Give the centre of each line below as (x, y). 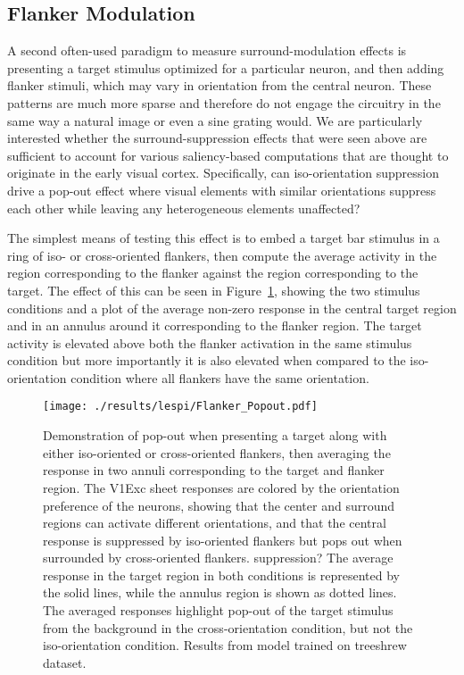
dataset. (65, 662)
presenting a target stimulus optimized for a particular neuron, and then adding (226, 67)
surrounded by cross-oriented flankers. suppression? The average (218, 558)
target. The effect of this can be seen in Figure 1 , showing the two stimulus (214, 290)
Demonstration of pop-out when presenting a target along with (215, 435)
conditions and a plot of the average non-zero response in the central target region (232, 308)
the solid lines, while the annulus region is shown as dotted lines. (220, 592)
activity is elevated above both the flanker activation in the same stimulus (210, 342)
